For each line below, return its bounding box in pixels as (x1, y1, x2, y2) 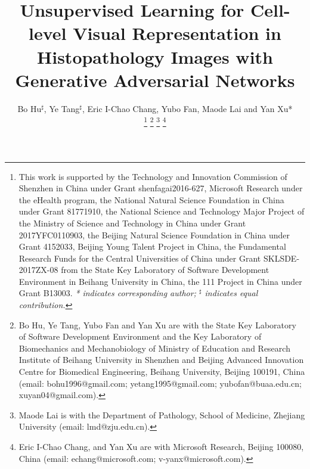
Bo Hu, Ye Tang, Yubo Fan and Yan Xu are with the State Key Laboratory (18, 318, 296, 331)
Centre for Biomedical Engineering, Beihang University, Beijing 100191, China (18, 365, 305, 378)
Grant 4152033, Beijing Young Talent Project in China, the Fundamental (18, 240, 286, 253)
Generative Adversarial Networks (15, 67, 295, 92)
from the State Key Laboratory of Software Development (61, 263, 269, 276)
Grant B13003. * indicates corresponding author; (18, 287, 196, 299)
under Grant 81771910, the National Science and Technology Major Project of (18, 205, 305, 218)
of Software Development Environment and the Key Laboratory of (18, 330, 262, 343)
